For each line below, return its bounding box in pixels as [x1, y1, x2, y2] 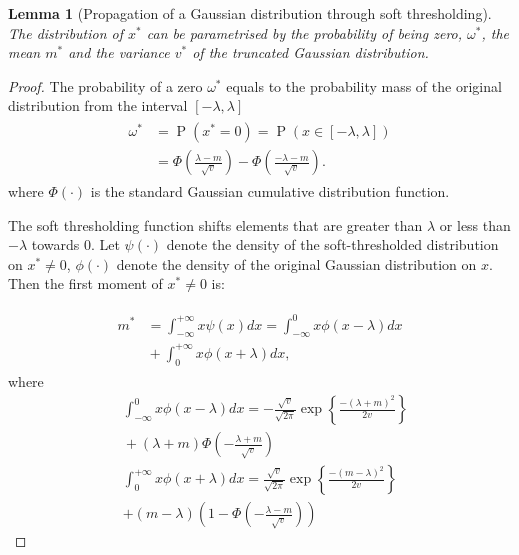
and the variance [68, 42, 170, 63]
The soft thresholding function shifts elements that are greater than [8, 214, 423, 235]
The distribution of [8, 22, 124, 43]
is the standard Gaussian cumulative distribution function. [90, 181, 450, 202]
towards [31, 234, 80, 255]
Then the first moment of [8, 273, 163, 294]
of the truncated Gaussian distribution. [192, 42, 429, 63]
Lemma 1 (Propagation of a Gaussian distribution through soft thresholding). [8, 3, 492, 23]
